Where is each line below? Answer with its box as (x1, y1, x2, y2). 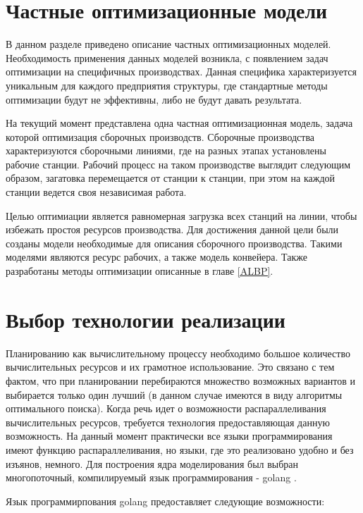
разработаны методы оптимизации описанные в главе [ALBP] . (6, 264, 273, 278)
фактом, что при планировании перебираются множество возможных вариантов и (6, 373, 356, 388)
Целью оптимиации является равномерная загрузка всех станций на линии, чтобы (6, 208, 357, 223)
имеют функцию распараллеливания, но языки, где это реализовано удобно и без (6, 442, 354, 457)
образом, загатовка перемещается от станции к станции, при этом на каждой (6, 171, 336, 185)
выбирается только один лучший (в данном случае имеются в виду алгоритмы (6, 387, 343, 402)
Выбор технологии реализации (6, 304, 286, 333)
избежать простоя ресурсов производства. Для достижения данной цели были (6, 222, 339, 237)
